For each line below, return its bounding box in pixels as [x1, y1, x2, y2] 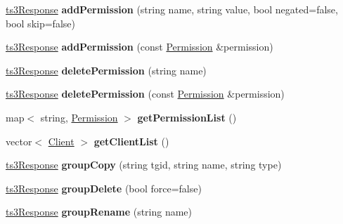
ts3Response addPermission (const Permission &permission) [6, 39, 273, 54]
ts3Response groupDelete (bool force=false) [6, 180, 202, 195]
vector [6, 133, 32, 148]
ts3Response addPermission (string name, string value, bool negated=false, [6, 2, 338, 16]
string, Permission [40, 110, 118, 124]
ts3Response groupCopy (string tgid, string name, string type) [6, 157, 282, 172]
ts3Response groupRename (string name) [6, 204, 193, 219]
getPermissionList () [137, 110, 237, 124]
